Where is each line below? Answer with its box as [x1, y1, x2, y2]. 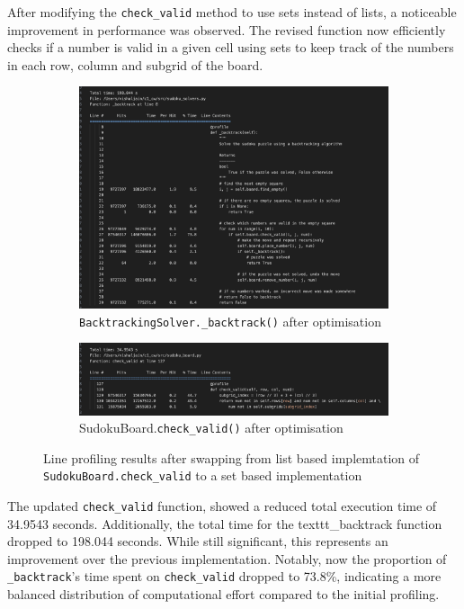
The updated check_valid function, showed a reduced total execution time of [7, 497, 437, 515]
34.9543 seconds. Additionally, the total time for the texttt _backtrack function [7, 514, 442, 533]
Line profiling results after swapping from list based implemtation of [43, 448, 420, 467]
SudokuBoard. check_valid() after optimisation [79, 418, 344, 437]
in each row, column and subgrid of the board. [7, 55, 263, 74]
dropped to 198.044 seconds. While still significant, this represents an [7, 532, 388, 551]
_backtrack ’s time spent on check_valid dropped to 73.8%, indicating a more [7, 567, 442, 586]
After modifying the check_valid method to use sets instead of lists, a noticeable [7, 3, 457, 21]
